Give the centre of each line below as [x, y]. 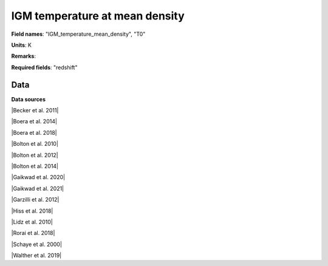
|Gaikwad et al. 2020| [38, 177]
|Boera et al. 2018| [34, 132]
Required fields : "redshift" [44, 67]
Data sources [28, 99]
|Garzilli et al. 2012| [35, 200]
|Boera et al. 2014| [34, 121]
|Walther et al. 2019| [36, 256]
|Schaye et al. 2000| [36, 244]
